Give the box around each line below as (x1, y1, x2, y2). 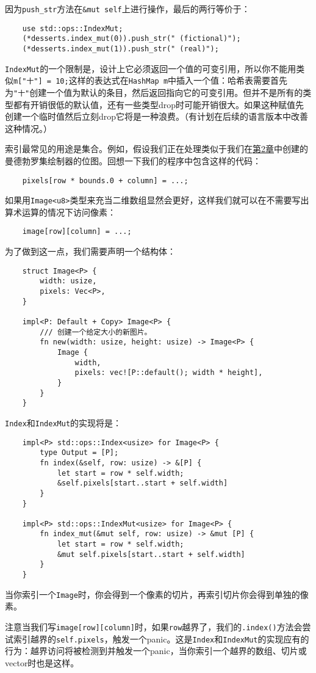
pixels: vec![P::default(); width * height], (74, 368, 263, 377)
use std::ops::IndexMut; (22, 24, 123, 33)
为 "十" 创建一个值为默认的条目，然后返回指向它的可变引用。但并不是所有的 (5, 85, 303, 98)
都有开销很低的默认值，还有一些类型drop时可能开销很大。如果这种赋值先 (13, 98, 304, 111)
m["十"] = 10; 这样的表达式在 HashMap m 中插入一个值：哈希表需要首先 (13, 74, 288, 87)
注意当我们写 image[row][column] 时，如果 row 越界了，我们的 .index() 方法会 (5, 620, 303, 633)
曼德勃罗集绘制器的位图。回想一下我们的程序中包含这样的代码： (5, 154, 261, 167)
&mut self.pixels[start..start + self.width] (57, 550, 245, 559)
